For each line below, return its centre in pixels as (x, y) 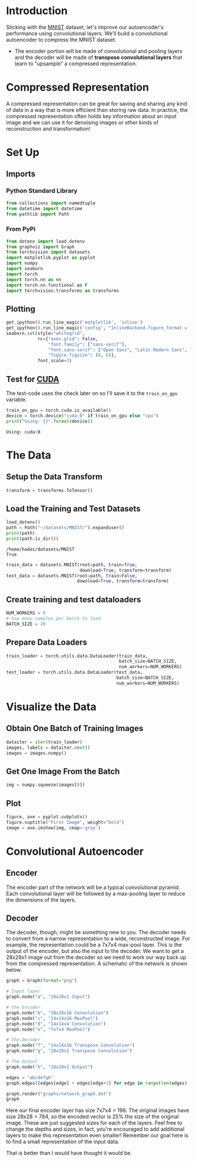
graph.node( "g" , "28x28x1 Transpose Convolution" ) (69, 1051)
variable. (17, 400)
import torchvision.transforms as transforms (62, 290)
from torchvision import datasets (48, 252)
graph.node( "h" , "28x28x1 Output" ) (50, 1067)
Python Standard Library (42, 191)
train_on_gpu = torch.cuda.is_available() (59, 410)
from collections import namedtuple (51, 203)
